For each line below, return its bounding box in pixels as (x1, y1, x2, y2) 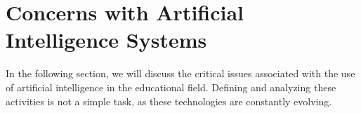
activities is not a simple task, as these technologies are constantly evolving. (6, 93, 332, 108)
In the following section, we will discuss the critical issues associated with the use (6, 66, 355, 81)
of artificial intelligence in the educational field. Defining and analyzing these (6, 79, 336, 94)
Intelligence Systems (6, 25, 207, 54)
